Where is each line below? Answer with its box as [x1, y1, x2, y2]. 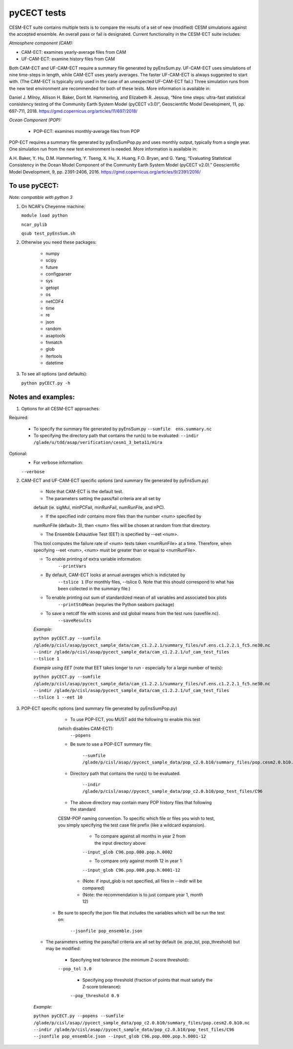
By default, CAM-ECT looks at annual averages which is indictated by [45, 572, 186, 578]
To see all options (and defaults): [21, 371, 87, 377]
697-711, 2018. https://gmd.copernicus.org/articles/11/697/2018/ [9, 108, 138, 114]
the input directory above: [94, 840, 146, 846]
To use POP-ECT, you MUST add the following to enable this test [70, 717, 200, 722]
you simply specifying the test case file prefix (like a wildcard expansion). [58, 822, 206, 828]
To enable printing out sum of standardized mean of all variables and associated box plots [45, 594, 227, 601]
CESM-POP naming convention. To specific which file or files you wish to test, [58, 815, 215, 821]
